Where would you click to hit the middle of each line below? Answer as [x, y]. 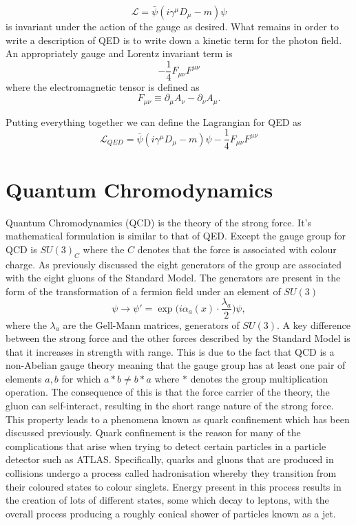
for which [81, 378]
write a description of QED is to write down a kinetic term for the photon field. [174, 40]
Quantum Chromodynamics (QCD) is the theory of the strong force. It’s [158, 222]
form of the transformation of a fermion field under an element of [143, 291]
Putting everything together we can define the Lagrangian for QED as [154, 121]
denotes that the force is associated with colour [237, 249]
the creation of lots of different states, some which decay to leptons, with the [167, 500]
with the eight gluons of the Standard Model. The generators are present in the [173, 278]
